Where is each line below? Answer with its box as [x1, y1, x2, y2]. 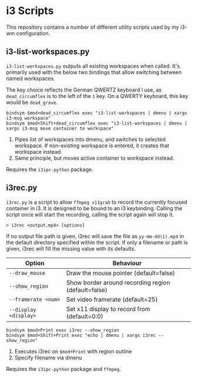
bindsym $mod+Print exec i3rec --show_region [6, 327, 119, 333]
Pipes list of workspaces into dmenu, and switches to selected [14, 136, 166, 143]
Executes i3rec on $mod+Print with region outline [14, 347, 133, 355]
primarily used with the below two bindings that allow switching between [6, 69, 182, 76]
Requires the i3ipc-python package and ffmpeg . [6, 365, 121, 372]
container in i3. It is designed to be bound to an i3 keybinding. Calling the [6, 204, 183, 212]
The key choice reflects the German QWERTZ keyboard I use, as [6, 86, 162, 93]
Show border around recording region [66, 278, 171, 286]
